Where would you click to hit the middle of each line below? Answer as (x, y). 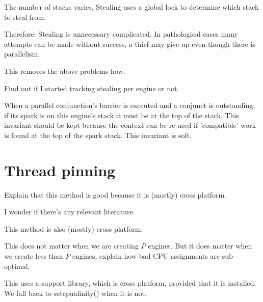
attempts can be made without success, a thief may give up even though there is (130, 44)
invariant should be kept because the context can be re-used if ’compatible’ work (130, 125)
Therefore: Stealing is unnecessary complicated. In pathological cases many (121, 34)
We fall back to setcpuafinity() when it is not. (75, 293)
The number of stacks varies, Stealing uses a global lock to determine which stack (131, 7)
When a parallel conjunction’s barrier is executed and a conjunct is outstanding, (130, 105)
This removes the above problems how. (65, 71)
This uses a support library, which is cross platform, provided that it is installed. (130, 283)
